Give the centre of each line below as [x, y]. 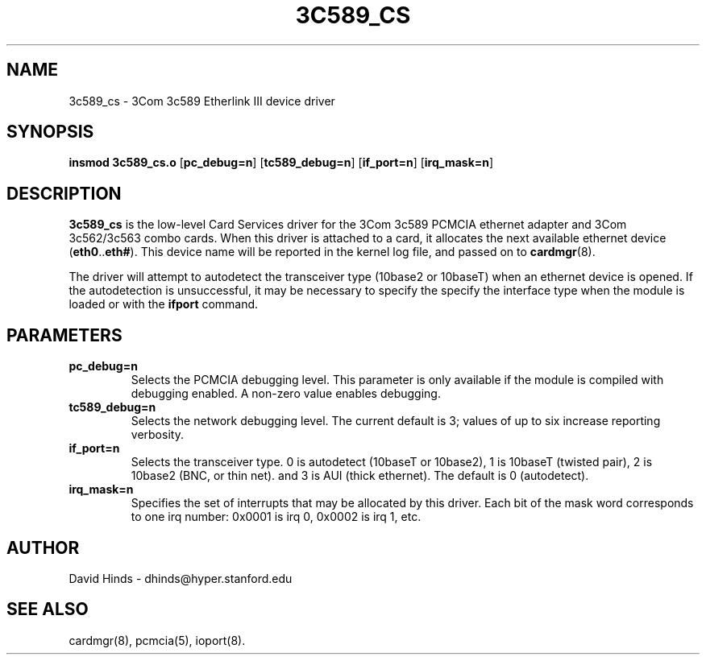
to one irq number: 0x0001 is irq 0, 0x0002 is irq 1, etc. [276, 517]
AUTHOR [43, 547]
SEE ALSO [48, 609]
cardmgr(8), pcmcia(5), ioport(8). [157, 640]
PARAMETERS [64, 335]
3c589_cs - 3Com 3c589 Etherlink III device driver [202, 101]
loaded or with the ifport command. [164, 304]
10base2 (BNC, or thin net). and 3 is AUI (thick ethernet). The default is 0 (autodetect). [360, 476]
